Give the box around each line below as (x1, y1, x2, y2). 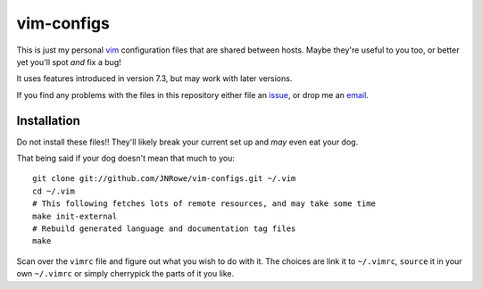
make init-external (32, 211, 118, 221)
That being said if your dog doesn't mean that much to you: (16, 153, 236, 164)
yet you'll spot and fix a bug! (16, 56, 122, 67)
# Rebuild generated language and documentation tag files (32, 223, 296, 234)
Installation (16, 112, 80, 128)
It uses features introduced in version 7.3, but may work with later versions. (16, 73, 293, 84)
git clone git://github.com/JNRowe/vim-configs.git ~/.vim (32, 174, 296, 184)
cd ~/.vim (32, 186, 75, 196)
